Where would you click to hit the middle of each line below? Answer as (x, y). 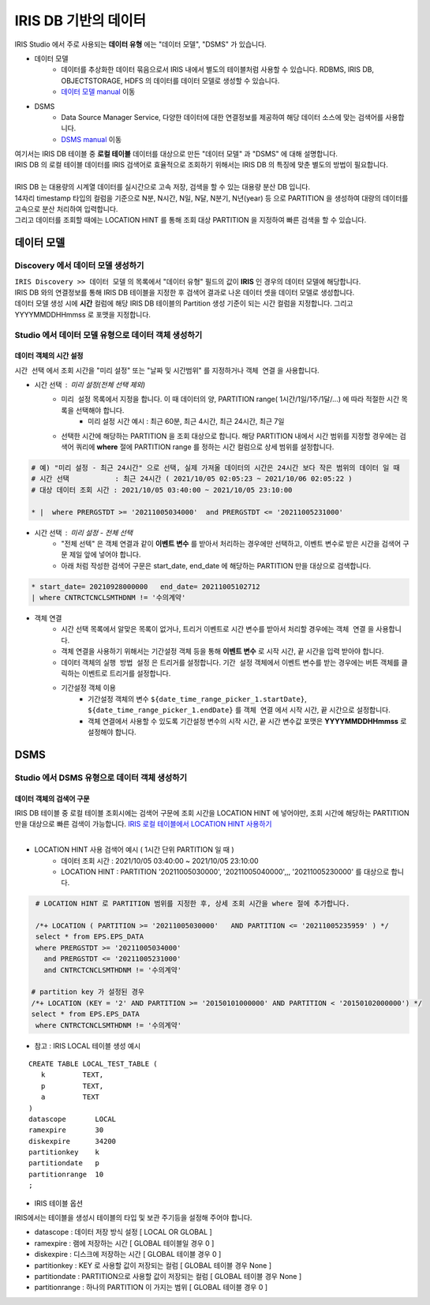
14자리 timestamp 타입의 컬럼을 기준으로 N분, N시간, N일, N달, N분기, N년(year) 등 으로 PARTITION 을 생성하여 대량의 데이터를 (211, 198)
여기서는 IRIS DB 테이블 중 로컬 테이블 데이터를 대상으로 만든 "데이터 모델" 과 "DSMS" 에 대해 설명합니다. (176, 154)
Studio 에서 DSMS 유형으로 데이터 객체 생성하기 (101, 778)
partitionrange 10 (66, 1174)
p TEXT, (72, 1086)
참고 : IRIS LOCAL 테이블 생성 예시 (88, 1045)
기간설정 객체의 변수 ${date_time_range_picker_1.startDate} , (197, 699)
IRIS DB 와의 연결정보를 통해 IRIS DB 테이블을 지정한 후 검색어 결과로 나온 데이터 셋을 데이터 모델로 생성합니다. (185, 292)
